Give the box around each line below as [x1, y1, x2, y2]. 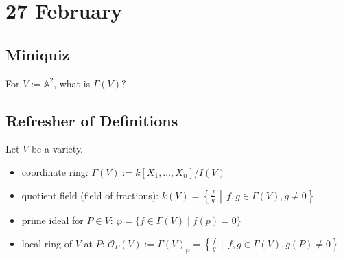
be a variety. [31, 142, 84, 156]
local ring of [21, 236, 72, 250]
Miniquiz [5, 43, 70, 65]
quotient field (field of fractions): [21, 188, 159, 202]
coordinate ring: [21, 164, 88, 179]
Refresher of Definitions [5, 109, 178, 131]
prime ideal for [21, 213, 84, 227]
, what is [54, 76, 91, 90]
